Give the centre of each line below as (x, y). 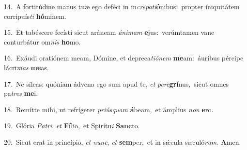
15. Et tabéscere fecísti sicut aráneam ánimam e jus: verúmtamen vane (109, 32)
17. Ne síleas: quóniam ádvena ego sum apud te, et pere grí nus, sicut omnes (116, 83)
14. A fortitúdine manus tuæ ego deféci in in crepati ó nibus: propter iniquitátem (122, 6)
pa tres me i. (21, 93)
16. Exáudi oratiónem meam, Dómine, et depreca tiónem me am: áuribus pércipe (124, 58)
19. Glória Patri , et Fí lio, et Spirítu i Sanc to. (72, 126)
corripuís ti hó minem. (35, 16)
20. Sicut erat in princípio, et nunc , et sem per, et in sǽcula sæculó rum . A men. (123, 142)
